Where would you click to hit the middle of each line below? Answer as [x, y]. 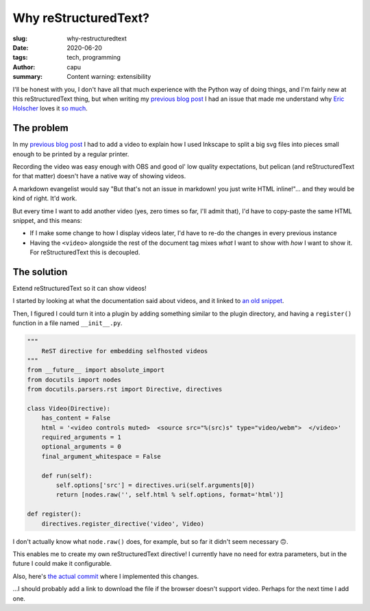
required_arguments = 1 [81, 438]
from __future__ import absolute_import [96, 370]
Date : [21, 47]
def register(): [54, 514]
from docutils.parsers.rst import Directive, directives [125, 390]
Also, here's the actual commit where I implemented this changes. [106, 576]
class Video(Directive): [69, 408]
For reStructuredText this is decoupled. [85, 252]
